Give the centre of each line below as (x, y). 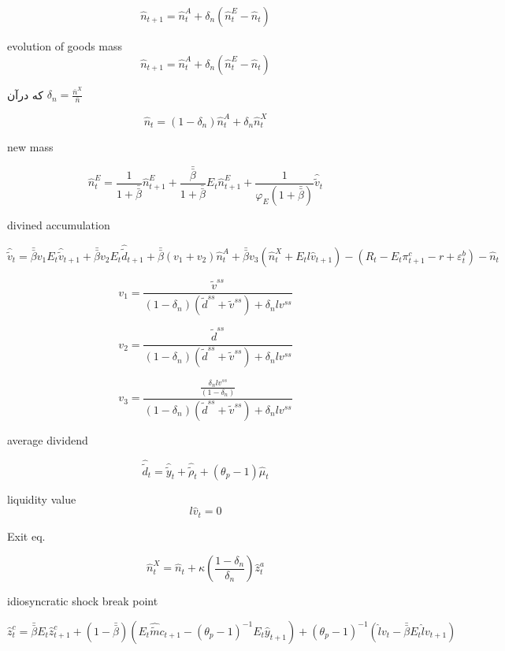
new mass (30, 146)
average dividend (48, 439)
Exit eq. (26, 536)
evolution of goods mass (65, 46)
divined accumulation (59, 224)
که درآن (25, 94)
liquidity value (42, 498)
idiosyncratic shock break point (83, 601)
